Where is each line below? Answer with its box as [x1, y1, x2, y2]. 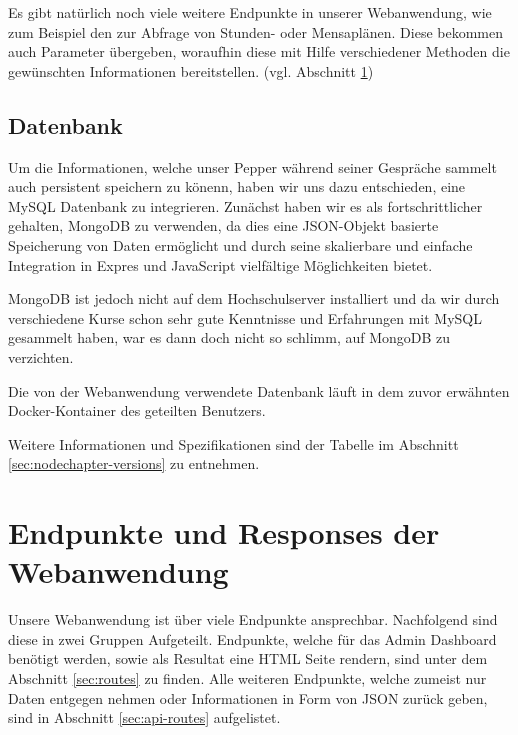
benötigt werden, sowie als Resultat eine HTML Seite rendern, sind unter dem [8, 648, 488, 669]
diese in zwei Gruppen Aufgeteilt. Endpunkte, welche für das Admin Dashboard [8, 628, 497, 649]
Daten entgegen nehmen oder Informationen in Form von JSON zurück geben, [8, 687, 488, 708]
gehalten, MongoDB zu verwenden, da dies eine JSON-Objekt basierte [8, 215, 439, 236]
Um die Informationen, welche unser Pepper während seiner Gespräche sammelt [8, 156, 497, 177]
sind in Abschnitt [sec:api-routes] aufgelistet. [8, 707, 281, 728]
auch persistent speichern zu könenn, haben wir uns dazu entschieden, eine [8, 176, 466, 197]
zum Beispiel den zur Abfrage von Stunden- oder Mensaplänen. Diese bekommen [8, 21, 504, 42]
